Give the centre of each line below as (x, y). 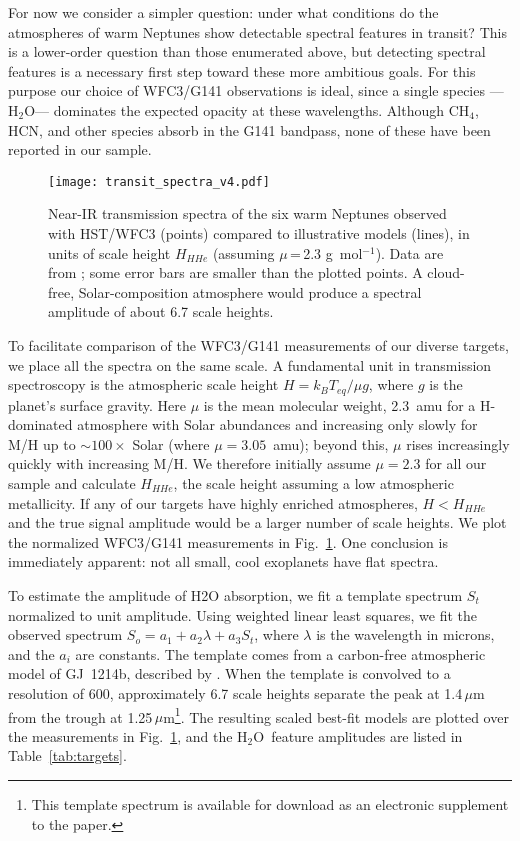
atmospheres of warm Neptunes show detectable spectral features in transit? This (257, 31)
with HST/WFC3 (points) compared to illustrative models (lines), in (259, 233)
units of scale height (109, 252)
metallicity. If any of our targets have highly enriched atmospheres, (213, 502)
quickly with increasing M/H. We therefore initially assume (189, 463)
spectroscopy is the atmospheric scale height (143, 384)
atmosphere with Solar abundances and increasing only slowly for (277, 424)
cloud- (446, 272)
